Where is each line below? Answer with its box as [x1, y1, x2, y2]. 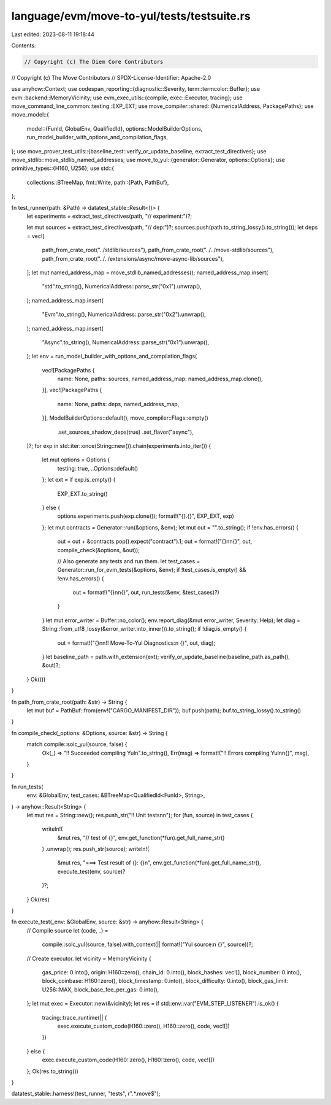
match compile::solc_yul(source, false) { [26, 741, 127, 748]
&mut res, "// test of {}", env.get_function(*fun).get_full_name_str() [57, 834, 225, 841]
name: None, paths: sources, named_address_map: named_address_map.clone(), [57, 375, 263, 383]
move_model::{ [11, 111, 49, 118]
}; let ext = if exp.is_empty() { [42, 476, 116, 483]
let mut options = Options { [42, 456, 110, 463]
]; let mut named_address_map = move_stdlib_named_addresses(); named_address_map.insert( [26, 269, 268, 276]
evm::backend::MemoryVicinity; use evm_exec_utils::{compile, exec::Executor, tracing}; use [11, 94, 243, 101]
